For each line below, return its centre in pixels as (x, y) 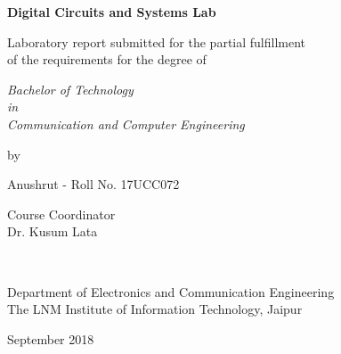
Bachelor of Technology (70, 89)
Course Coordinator (61, 214)
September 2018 (51, 338)
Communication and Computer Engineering (126, 123)
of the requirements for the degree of (107, 59)
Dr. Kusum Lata (53, 231)
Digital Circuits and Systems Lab (112, 12)
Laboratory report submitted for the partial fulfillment (157, 41)
